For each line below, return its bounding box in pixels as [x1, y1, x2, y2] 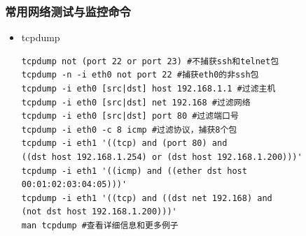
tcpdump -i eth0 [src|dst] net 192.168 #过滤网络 [21, 97, 251, 108]
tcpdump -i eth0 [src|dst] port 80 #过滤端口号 [21, 111, 239, 121]
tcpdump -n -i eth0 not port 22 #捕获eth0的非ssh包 [21, 70, 259, 80]
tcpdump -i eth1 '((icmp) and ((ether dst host [21, 165, 247, 176]
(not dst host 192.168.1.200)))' [21, 207, 177, 217]
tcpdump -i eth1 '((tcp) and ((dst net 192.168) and [21, 193, 272, 203]
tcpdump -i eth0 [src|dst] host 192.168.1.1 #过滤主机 [21, 84, 276, 94]
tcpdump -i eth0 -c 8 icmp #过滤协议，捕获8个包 [21, 124, 237, 135]
